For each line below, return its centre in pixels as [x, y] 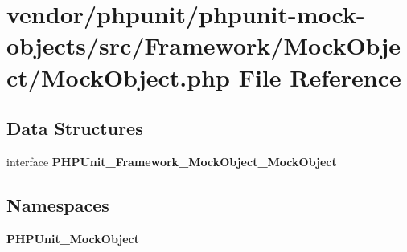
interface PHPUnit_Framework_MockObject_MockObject [172, 161]
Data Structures [75, 128]
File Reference [320, 77]
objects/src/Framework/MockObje [203, 45]
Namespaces [58, 204]
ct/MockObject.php [118, 77]
